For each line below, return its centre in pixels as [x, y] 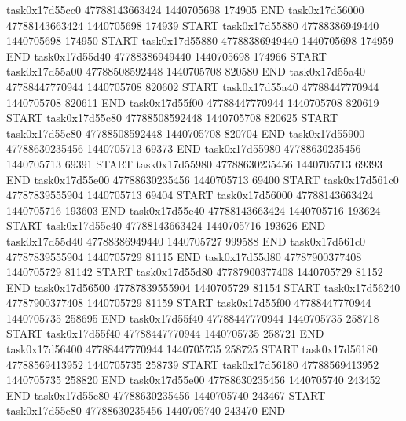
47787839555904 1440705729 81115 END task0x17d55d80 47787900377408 [184, 256]
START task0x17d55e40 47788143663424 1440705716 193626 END [166, 225]
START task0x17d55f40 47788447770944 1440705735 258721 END [165, 333]
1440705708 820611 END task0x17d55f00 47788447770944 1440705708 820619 [193, 102]
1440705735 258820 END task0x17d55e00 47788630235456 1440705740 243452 [194, 380]
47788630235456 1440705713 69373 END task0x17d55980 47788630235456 [184, 148]
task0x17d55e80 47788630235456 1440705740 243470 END [146, 410]
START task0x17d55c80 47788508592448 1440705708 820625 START [172, 118]
